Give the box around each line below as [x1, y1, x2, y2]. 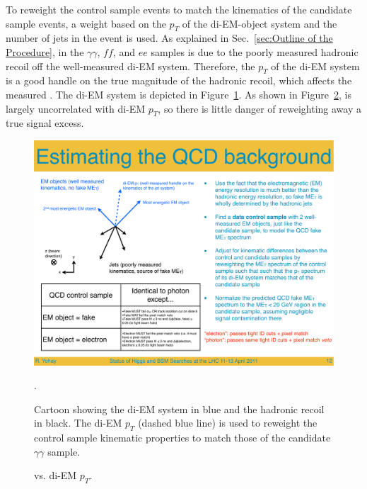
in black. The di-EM [34, 415, 122, 430]
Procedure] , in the [6, 44, 84, 59]
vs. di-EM [34, 468, 77, 483]
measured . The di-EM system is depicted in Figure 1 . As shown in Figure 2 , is [6, 86, 351, 101]
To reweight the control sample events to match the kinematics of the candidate [6, 2, 352, 16]
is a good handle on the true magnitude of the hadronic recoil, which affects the [6, 73, 352, 88]
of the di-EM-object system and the [182, 16, 337, 30]
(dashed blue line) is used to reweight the [138, 415, 318, 430]
